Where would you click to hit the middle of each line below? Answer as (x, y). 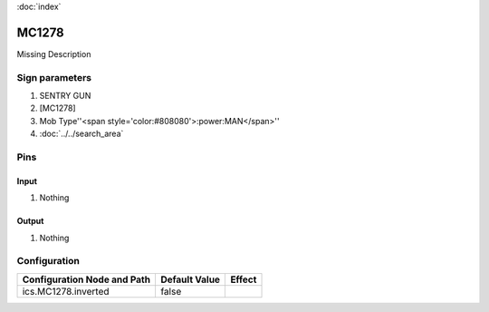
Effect (244, 279)
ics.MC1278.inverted (66, 291)
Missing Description (54, 54)
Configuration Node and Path (86, 279)
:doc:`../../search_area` (81, 134)
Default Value (190, 279)
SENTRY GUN (65, 96)
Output (30, 221)
